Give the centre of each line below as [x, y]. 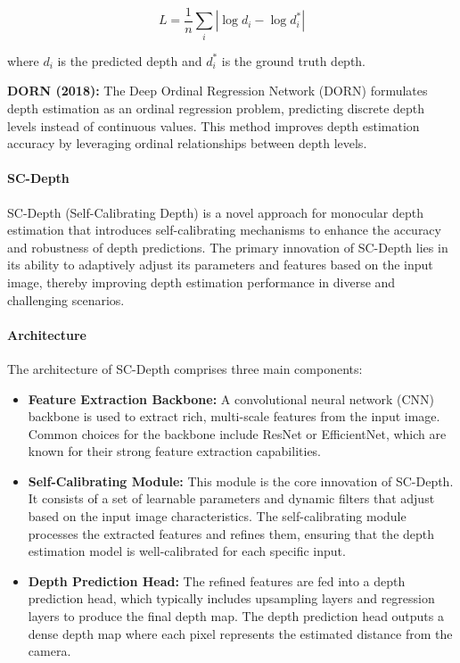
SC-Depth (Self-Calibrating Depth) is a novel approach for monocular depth [215, 212]
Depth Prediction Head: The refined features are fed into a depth [217, 580]
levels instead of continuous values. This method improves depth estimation [214, 125]
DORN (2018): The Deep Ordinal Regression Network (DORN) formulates [218, 91]
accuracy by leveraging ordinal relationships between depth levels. [187, 143]
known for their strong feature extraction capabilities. [175, 451]
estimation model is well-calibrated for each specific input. [187, 551]
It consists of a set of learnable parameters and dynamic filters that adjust [231, 498]
